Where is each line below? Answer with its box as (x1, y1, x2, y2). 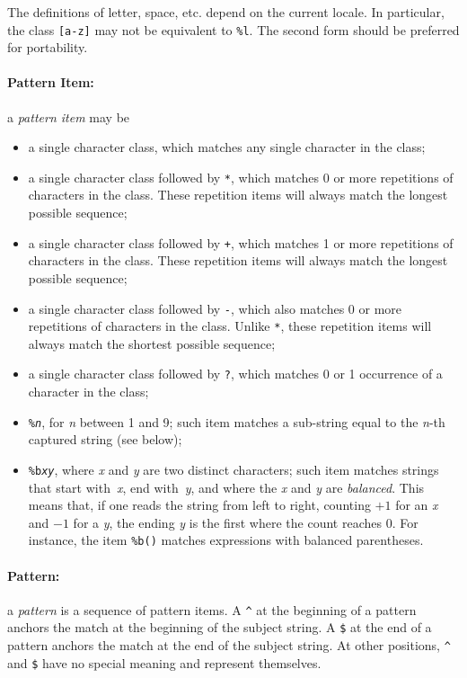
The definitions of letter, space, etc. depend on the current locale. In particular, (7, 3, 445, 21)
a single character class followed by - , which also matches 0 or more (28, 299, 401, 317)
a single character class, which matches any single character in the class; (28, 138, 426, 156)
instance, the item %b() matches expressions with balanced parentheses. (28, 531, 424, 549)
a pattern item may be (7, 107, 130, 126)
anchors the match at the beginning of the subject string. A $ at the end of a (7, 618, 432, 637)
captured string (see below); (28, 430, 182, 449)
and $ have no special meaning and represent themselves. (7, 653, 322, 672)
